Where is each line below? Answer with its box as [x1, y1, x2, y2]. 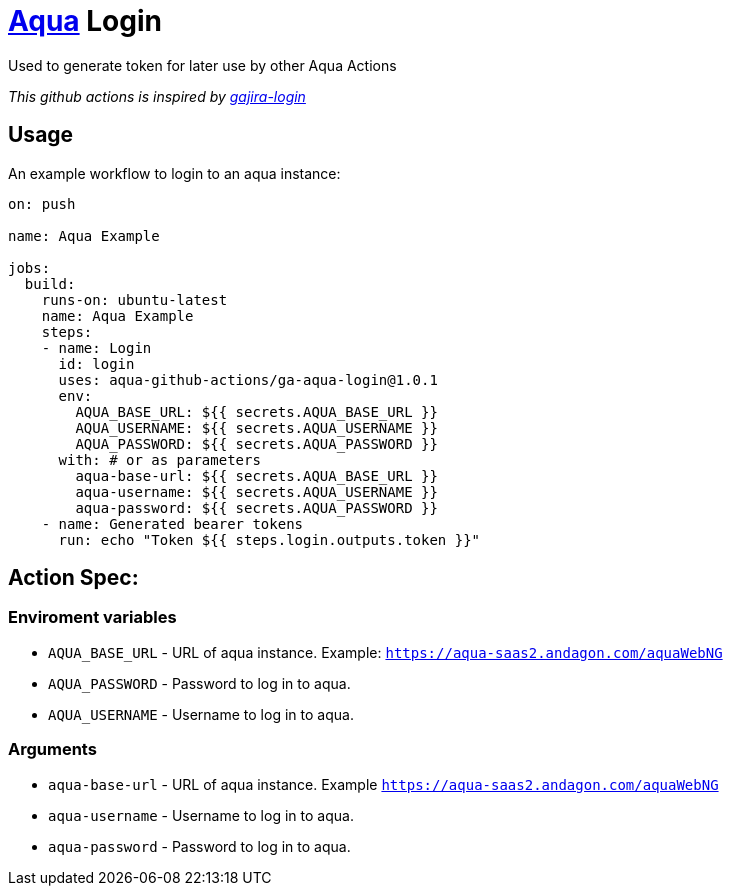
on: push [8, 195, 76, 212]
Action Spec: [8, 565, 139, 591]
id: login [58, 355, 135, 372]
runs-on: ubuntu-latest [41, 291, 228, 308]
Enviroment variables [8, 607, 177, 628]
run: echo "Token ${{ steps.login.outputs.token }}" [58, 531, 481, 548]
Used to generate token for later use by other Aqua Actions [8, 56, 397, 74]
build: [24, 275, 76, 292]
